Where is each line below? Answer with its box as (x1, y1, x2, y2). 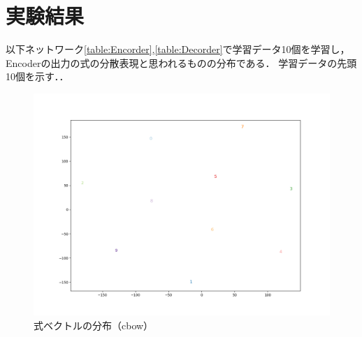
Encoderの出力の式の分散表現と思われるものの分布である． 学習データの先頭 (6, 55, 357, 70)
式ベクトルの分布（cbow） (34, 317, 154, 332)
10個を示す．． (6, 69, 69, 84)
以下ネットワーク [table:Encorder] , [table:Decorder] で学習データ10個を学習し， (6, 42, 350, 57)
